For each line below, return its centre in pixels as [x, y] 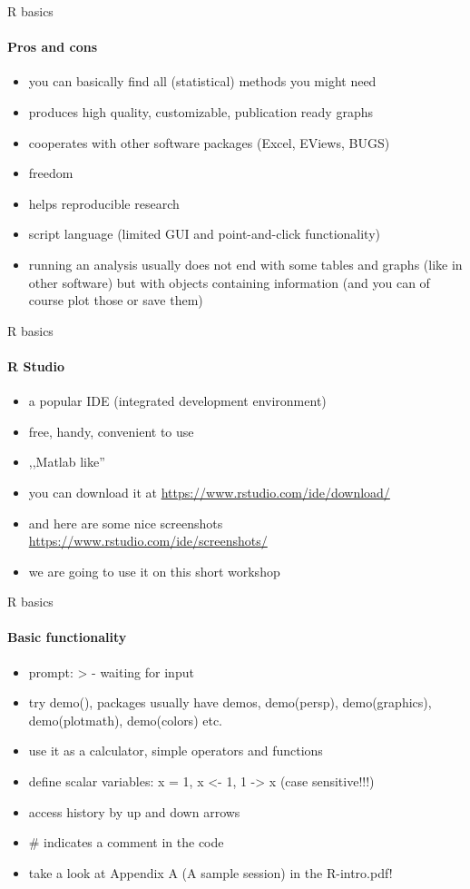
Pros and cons [52, 47]
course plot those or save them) [116, 300]
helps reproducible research [104, 203]
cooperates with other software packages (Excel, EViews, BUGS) [209, 142]
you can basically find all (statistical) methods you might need [202, 81]
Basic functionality [67, 637]
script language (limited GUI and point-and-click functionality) [205, 234]
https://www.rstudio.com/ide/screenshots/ [148, 541]
